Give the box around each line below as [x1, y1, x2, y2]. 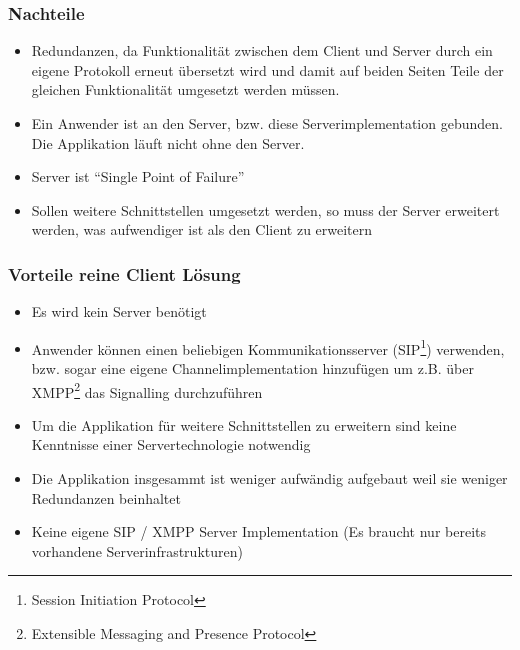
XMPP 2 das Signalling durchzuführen [31, 378, 263, 402]
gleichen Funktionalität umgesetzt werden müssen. [31, 79, 340, 100]
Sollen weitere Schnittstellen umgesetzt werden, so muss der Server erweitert [31, 199, 500, 220]
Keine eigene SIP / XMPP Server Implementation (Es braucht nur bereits [31, 521, 486, 542]
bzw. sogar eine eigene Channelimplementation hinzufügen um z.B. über [31, 358, 474, 379]
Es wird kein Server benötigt [31, 301, 207, 322]
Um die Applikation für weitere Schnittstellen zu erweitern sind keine [31, 414, 457, 435]
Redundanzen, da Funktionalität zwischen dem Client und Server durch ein [31, 40, 493, 61]
